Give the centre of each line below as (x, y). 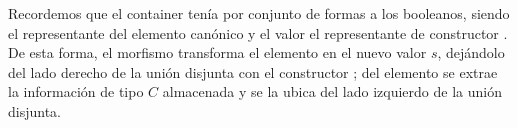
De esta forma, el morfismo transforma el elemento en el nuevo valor (217, 52)
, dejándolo (471, 52)
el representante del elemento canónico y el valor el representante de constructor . (258, 32)
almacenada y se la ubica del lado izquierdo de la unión (332, 91)
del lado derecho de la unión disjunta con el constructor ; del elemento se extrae (253, 71)
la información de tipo (76, 91)
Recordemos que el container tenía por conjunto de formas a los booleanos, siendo (259, 13)
